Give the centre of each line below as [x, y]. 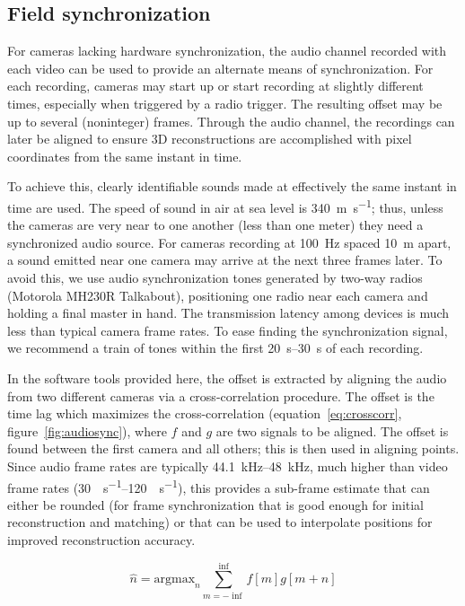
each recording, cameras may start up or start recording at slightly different [215, 86]
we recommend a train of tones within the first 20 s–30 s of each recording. [215, 348]
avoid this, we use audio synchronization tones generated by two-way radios [215, 277]
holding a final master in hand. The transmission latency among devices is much [228, 313]
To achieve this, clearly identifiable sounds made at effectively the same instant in [232, 186]
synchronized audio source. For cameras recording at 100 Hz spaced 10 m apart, [229, 242]
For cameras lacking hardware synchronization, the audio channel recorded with [227, 51]
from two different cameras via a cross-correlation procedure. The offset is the [221, 395]
